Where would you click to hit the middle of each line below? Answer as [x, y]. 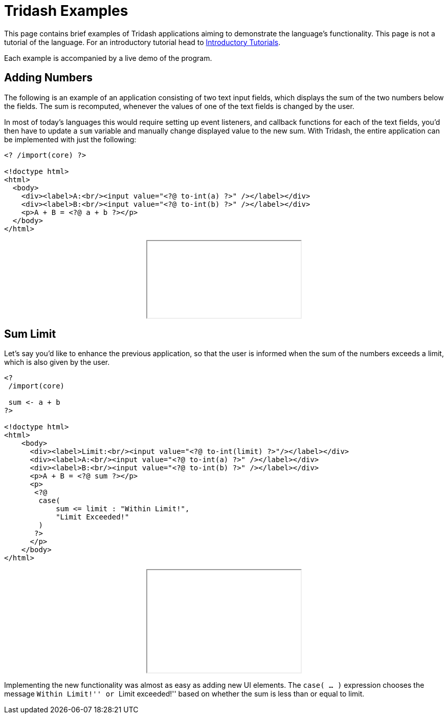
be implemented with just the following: [70, 139]
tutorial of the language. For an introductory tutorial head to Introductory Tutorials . [142, 42]
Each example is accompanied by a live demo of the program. [108, 58]
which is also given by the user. [57, 362]
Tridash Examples [66, 11]
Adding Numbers [48, 78]
